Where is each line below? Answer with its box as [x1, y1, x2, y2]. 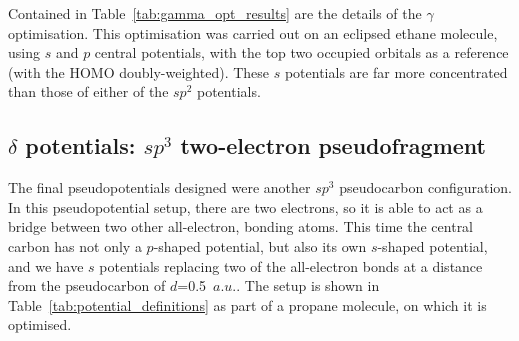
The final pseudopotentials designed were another [8, 177, 311, 198]
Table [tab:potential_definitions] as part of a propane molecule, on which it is [8, 294, 487, 315]
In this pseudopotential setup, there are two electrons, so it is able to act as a [8, 196, 483, 217]
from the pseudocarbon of [8, 275, 166, 296]
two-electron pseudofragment [180, 130, 487, 161]
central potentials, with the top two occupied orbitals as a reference [94, 42, 509, 63]
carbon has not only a [8, 235, 142, 256]
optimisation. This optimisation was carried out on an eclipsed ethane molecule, [8, 22, 498, 43]
